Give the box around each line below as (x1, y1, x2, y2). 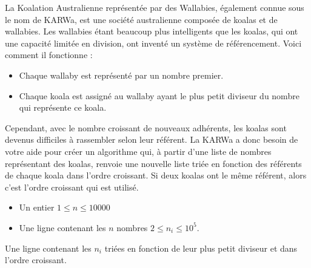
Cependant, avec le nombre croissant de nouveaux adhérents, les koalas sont (5, 121, 287, 134)
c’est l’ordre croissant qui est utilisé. (5, 180, 139, 193)
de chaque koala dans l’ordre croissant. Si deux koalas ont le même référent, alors (5, 169, 307, 181)
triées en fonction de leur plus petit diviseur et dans (104, 241, 298, 254)
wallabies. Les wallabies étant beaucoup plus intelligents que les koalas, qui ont (5, 25, 298, 38)
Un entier (19, 201, 55, 214)
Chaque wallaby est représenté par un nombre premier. (19, 68, 224, 81)
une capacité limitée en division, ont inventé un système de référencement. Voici (5, 36, 302, 49)
